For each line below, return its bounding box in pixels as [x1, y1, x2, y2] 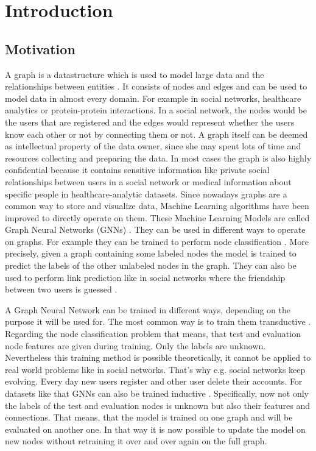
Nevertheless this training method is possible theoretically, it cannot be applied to [5, 351, 311, 364]
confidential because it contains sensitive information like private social [5, 163, 270, 176]
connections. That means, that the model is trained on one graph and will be [5, 411, 293, 424]
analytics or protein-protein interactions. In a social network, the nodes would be [5, 104, 307, 116]
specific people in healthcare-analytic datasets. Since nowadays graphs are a [5, 187, 287, 200]
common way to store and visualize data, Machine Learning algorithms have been [5, 199, 309, 212]
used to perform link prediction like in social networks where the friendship [5, 271, 286, 283]
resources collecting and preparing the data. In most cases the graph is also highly [5, 151, 312, 164]
